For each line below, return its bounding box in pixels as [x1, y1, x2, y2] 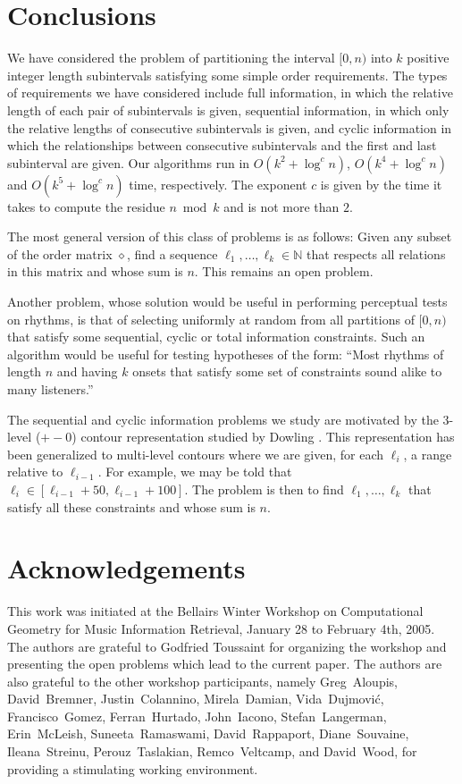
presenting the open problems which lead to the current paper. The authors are [7, 654, 442, 673]
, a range [403, 444, 452, 463]
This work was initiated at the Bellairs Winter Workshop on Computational [7, 602, 424, 620]
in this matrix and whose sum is [7, 262, 183, 281]
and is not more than [223, 197, 340, 215]
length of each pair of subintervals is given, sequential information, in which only [7, 100, 449, 119]
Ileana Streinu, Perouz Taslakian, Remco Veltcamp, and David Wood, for [7, 742, 417, 761]
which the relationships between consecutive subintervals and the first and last [7, 136, 437, 155]
